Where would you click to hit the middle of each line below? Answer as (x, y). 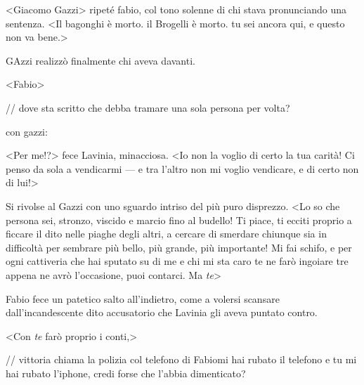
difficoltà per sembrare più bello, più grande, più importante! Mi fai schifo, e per (179, 247)
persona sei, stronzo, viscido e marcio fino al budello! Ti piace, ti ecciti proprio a (179, 220)
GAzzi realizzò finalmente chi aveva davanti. (100, 60)
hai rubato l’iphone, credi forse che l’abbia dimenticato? (126, 373)
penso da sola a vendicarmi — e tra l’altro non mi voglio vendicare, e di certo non (182, 168)
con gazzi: (27, 131)
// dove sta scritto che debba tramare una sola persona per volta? (148, 107)
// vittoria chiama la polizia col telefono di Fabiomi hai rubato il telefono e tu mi (181, 359)
